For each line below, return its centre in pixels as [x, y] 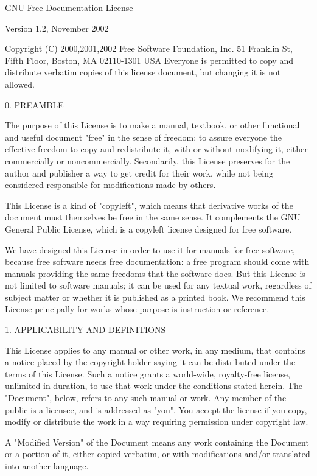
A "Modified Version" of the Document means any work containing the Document [157, 442]
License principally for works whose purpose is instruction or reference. [137, 309]
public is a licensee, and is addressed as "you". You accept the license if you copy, [156, 409]
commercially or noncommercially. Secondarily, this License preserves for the [148, 160]
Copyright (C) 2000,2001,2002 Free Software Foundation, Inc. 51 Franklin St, [149, 48]
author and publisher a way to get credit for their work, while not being [139, 173]
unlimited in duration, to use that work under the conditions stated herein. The [154, 386]
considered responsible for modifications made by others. [110, 185]
